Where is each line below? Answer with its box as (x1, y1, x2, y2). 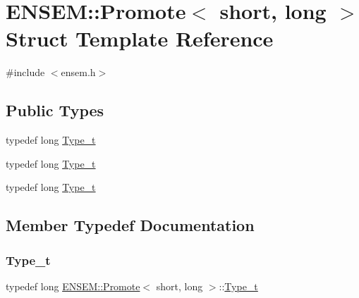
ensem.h (61, 65, 96, 80)
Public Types (6, 99, 104, 121)
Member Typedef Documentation (6, 214, 255, 236)
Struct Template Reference (6, 24, 274, 53)
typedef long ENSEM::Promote (6, 278, 140, 293)
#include (6, 65, 45, 80)
